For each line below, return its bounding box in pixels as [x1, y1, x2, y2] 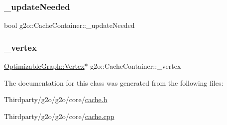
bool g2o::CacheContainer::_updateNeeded [4, 20, 135, 30]
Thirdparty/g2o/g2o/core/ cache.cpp [4, 111, 114, 121]
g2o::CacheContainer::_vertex [90, 61, 181, 71]
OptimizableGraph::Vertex [4, 61, 85, 71]
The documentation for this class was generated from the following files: [4, 77, 224, 88]
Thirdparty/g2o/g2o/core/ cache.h [4, 94, 108, 105]
